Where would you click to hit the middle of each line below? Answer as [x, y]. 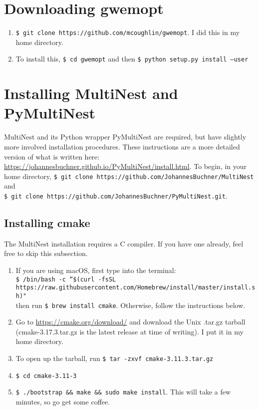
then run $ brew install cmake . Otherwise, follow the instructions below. [130, 305]
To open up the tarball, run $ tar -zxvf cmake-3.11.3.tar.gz [115, 358]
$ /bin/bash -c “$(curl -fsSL [66, 279]
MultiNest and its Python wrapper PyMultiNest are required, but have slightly [125, 137]
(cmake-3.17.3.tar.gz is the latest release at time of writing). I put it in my [129, 331]
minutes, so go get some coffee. [63, 401]
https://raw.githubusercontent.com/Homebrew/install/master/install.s [135, 288]
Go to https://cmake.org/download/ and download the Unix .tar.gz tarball [130, 322]
